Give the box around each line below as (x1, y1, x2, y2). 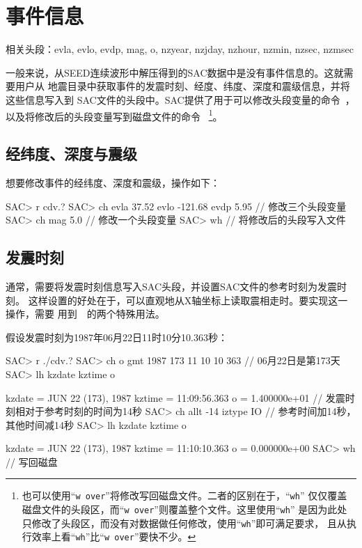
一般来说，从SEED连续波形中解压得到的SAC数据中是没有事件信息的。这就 (6, 65, 344, 79)
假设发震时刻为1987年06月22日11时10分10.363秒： (6, 329, 228, 344)
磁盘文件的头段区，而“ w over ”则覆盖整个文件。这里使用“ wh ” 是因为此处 (22, 502, 347, 517)
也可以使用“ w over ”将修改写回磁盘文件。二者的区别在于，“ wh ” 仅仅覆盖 (22, 488, 347, 503)
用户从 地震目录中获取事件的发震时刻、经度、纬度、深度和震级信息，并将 (15, 79, 350, 93)
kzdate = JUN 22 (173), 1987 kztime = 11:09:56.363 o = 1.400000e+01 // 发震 (6, 390, 345, 405)
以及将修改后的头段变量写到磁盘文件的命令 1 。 (6, 107, 223, 123)
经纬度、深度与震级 (6, 143, 137, 164)
